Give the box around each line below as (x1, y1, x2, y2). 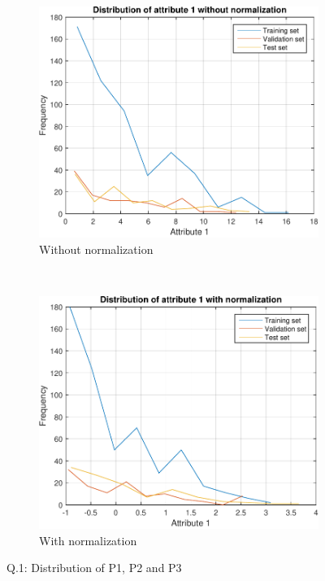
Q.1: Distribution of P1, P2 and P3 (6, 559, 182, 576)
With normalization (39, 531, 137, 548)
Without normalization (39, 240, 154, 257)
